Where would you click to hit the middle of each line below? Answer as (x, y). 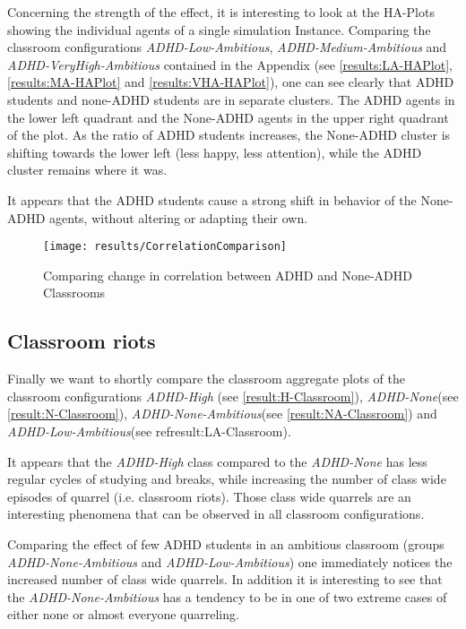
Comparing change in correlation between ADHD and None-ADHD (228, 275)
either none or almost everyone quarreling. (123, 614)
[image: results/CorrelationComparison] (165, 247)
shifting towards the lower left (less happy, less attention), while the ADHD (215, 152)
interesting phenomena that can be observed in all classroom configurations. (216, 514)
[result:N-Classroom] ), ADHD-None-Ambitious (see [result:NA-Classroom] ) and (222, 414)
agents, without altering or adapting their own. (179, 217)
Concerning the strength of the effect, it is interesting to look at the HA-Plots (221, 12)
